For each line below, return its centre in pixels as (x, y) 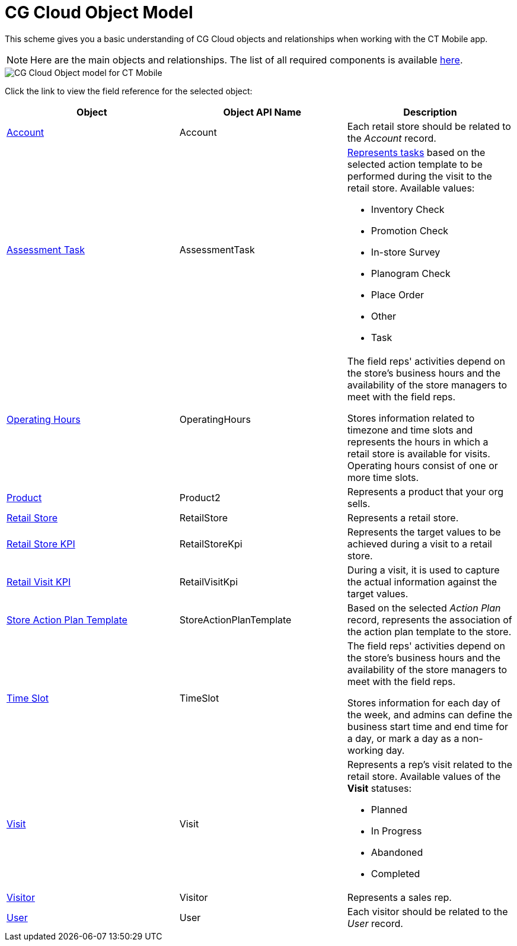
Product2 (200, 497)
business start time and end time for (428, 726)
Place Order (398, 294)
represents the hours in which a (418, 442)
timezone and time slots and (410, 430)
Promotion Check (410, 230)
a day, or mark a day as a (403, 738)
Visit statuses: (379, 788)
